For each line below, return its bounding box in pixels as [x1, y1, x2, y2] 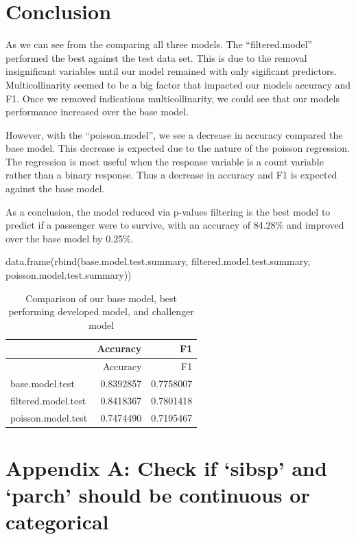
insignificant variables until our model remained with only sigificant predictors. [5, 64, 337, 78]
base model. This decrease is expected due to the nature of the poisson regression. [5, 141, 350, 155]
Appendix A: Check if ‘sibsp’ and [5, 454, 327, 482]
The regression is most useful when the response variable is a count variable [5, 154, 324, 168]
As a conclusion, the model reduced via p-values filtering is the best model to [5, 204, 331, 218]
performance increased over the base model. [5, 104, 189, 119]
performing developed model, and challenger [8, 304, 194, 319]
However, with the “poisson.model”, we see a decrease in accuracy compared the [5, 127, 343, 141]
